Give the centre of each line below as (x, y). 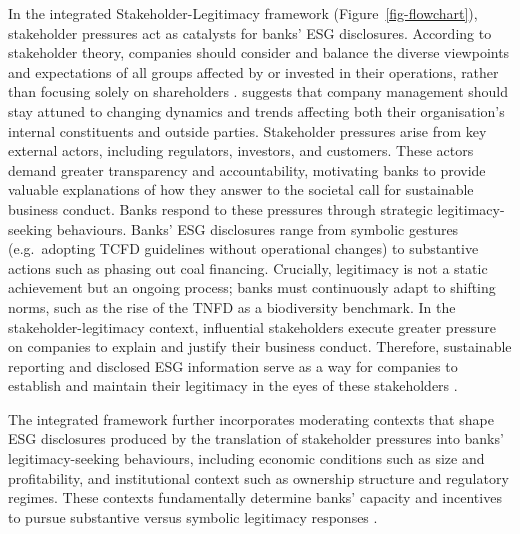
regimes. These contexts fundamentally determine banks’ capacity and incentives (255, 497)
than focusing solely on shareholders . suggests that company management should (258, 91)
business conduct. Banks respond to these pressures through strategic (220, 208)
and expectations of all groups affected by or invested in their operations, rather (253, 71)
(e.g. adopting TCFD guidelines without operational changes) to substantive (243, 248)
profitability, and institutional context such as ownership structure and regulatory (258, 477)
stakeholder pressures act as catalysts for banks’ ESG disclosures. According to (250, 32)
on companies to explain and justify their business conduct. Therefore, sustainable (260, 346)
